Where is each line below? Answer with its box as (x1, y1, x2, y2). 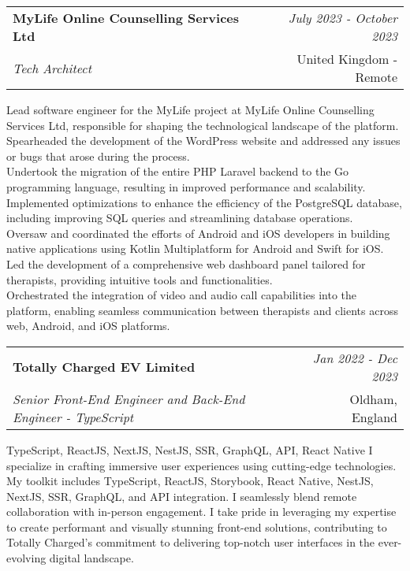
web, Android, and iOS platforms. (6, 317, 170, 334)
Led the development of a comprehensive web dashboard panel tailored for (6, 255, 366, 272)
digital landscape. (49, 550, 134, 566)
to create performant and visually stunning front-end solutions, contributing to (6, 518, 387, 535)
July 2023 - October (288, 9, 397, 27)
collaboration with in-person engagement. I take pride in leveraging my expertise (6, 503, 397, 520)
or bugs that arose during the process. (6, 147, 190, 164)
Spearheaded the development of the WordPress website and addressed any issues (6, 132, 401, 149)
